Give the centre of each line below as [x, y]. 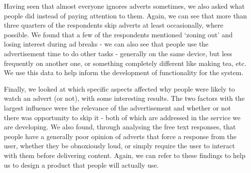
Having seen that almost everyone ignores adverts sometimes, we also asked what [124, 6]
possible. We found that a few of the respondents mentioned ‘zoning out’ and [118, 34]
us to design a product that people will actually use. [81, 165]
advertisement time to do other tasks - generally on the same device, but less [118, 53]
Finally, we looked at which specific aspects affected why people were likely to [119, 88]
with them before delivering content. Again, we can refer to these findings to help [125, 155]
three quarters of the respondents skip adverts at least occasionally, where [114, 25]
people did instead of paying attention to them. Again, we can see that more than [125, 15]
